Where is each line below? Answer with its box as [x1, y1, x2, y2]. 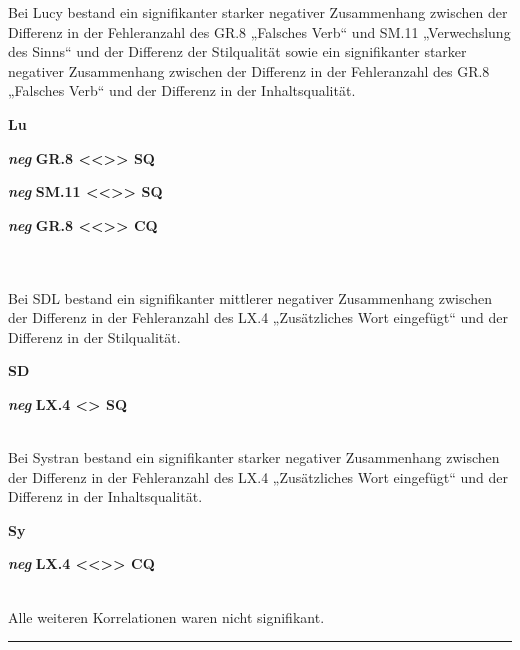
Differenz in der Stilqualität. [8, 326, 181, 347]
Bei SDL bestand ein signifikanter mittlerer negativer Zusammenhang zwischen [8, 287, 493, 308]
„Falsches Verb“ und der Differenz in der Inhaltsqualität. [8, 80, 356, 101]
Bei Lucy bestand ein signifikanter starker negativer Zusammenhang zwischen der [8, 2, 508, 22]
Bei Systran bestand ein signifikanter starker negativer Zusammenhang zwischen [8, 447, 500, 468]
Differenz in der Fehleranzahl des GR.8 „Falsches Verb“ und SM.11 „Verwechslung [8, 21, 511, 42]
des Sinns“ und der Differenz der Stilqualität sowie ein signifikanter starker [8, 41, 467, 62]
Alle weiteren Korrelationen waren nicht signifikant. [8, 606, 325, 627]
